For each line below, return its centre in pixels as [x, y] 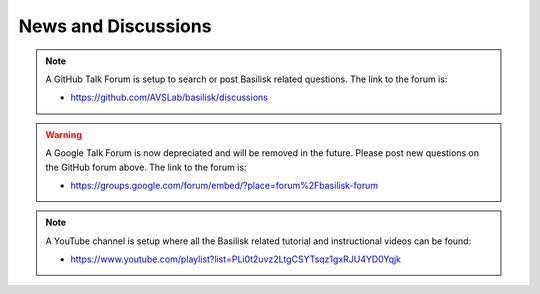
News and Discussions [115, 26]
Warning [63, 134]
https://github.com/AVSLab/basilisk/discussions [169, 97]
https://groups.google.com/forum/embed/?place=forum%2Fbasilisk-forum [224, 185]
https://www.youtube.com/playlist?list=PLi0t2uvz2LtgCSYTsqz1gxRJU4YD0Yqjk [236, 259]
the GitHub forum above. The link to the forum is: [146, 167]
